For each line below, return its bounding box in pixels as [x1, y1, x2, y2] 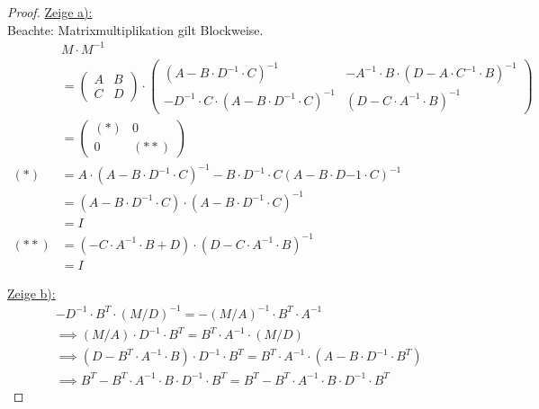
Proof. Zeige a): [7, 3, 93, 21]
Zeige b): [7, 283, 56, 302]
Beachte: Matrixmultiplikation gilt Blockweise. [7, 20, 264, 39]
